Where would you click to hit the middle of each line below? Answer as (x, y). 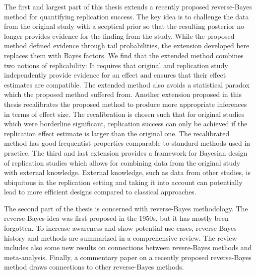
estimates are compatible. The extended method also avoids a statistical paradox (127, 84)
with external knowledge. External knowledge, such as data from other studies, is (127, 172)
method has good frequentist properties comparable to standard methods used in (127, 143)
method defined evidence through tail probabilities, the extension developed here (127, 46)
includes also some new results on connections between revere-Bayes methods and (128, 247)
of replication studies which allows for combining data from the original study (122, 162)
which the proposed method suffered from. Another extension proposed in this (123, 94)
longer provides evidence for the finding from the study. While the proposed (119, 36)
